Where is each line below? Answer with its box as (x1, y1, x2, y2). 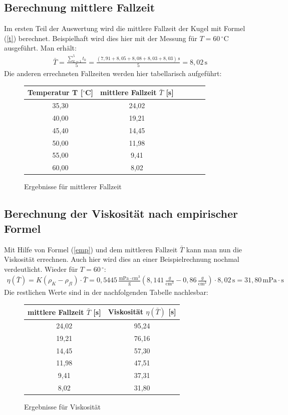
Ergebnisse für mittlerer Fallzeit (24, 181, 122, 192)
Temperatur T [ (28, 87, 83, 98)
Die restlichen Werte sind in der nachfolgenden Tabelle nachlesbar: (4, 287, 208, 297)
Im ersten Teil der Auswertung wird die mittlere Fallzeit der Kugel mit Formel (4, 23, 245, 34)
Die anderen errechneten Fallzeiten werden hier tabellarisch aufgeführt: (4, 68, 222, 79)
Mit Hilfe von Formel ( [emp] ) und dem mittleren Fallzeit (4, 244, 178, 254)
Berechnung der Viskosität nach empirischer (4, 206, 238, 221)
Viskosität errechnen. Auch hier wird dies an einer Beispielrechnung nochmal (4, 254, 239, 264)
